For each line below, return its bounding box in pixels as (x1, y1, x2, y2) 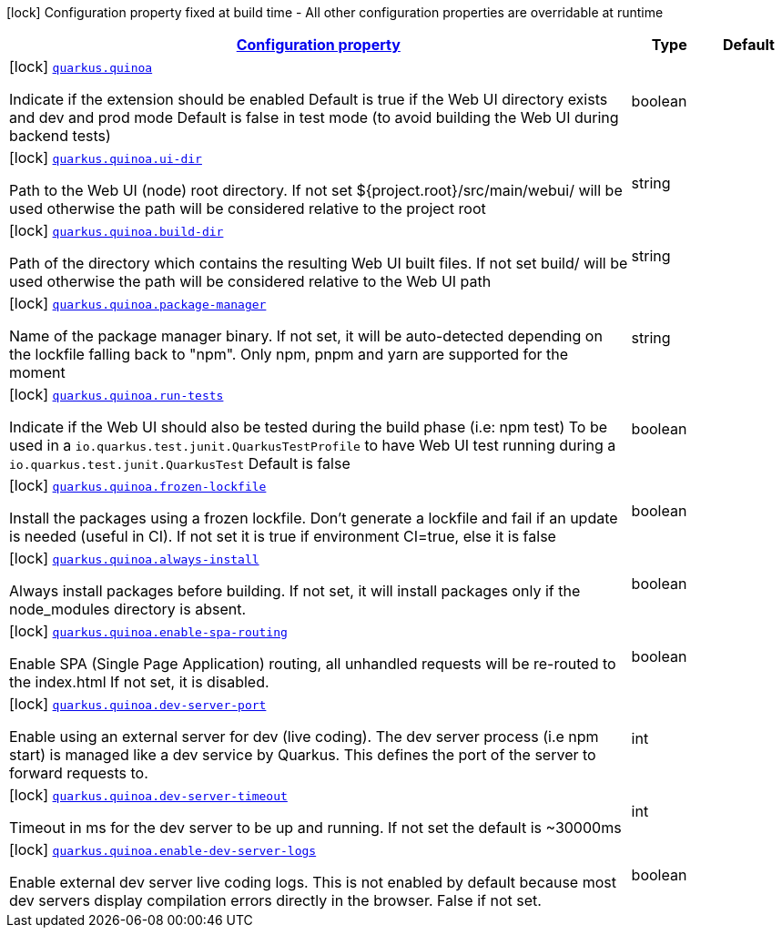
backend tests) (9, 127, 111, 145)
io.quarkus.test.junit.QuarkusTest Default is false (9, 454, 350, 473)
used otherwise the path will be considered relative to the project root (9, 199, 486, 218)
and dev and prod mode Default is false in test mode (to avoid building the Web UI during (9, 108, 619, 127)
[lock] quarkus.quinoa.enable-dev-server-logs (9, 840, 317, 859)
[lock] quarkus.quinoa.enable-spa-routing (9, 622, 288, 640)
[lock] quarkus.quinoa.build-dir (9, 221, 224, 239)
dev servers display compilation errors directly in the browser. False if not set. (9, 891, 542, 910)
